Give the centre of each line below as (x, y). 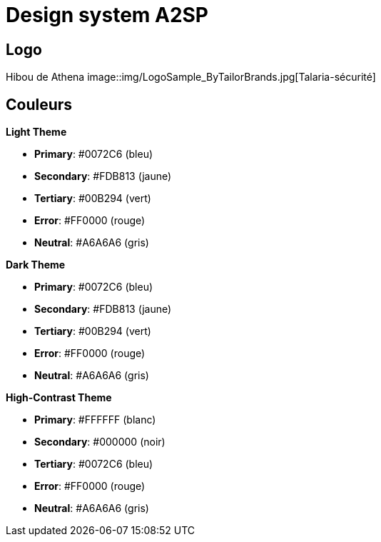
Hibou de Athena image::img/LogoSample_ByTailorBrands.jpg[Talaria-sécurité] (191, 77)
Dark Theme (36, 265)
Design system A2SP (107, 15)
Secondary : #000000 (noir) (100, 442)
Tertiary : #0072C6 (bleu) (94, 464)
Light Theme (36, 132)
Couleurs (39, 104)
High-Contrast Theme (59, 398)
